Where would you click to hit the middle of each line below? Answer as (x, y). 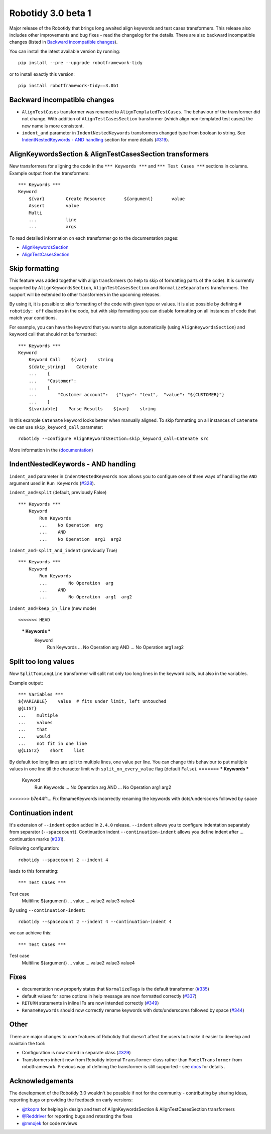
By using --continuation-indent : (47, 910)
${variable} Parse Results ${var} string (92, 409)
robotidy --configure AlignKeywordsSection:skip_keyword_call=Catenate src (113, 439)
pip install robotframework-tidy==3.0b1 (69, 86)
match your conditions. (33, 318)
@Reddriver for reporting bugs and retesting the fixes (77, 1116)
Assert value (54, 206)
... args (52, 227)
